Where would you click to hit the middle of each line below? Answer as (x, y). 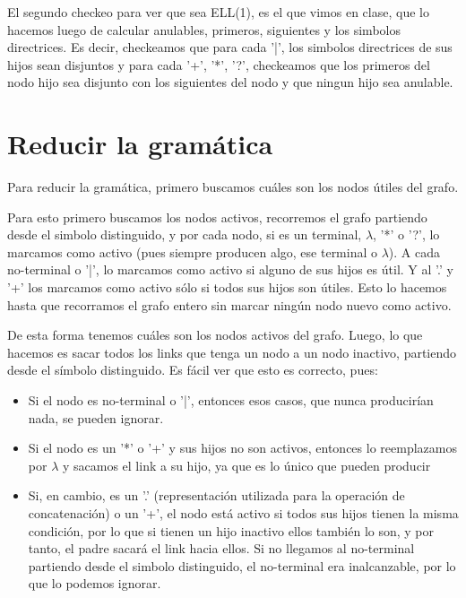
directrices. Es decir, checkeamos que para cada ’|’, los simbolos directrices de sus (230, 47)
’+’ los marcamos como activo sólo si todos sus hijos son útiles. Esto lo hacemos (227, 287)
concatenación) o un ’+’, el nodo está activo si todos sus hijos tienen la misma (243, 513)
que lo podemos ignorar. (95, 583)
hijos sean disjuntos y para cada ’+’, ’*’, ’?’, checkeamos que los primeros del (219, 64)
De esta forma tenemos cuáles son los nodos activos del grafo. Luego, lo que (215, 335)
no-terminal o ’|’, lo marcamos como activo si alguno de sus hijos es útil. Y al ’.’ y (230, 269)
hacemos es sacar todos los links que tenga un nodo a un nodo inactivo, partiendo (232, 352)
